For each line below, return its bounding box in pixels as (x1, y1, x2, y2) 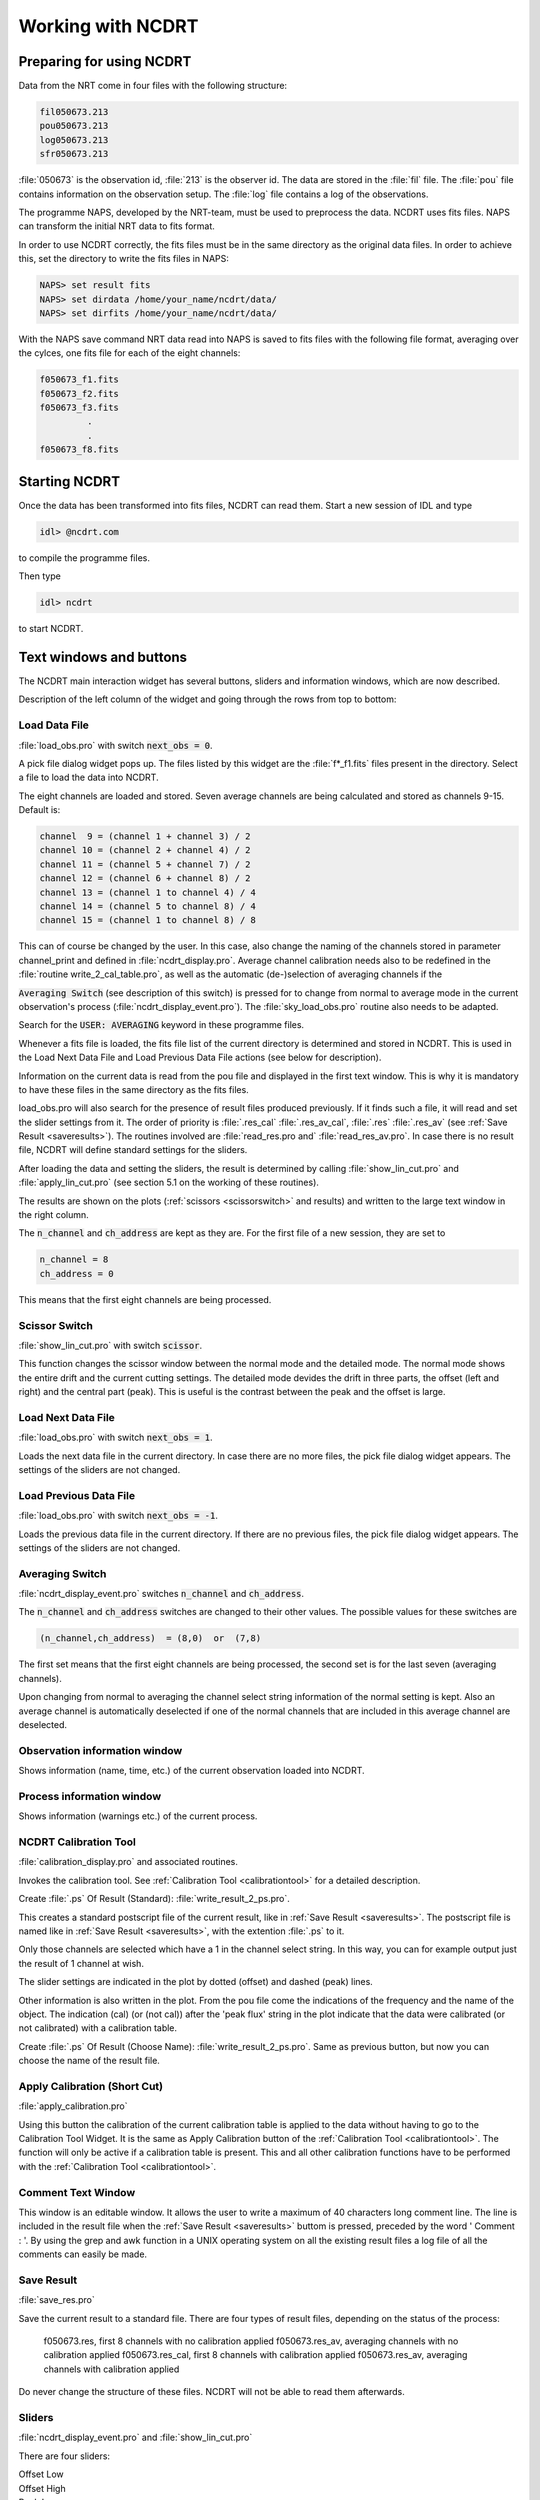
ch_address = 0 (39, 1268, 114, 1279)
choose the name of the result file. (18, 2055, 160, 2067)
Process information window (18, 1789, 162, 1803)
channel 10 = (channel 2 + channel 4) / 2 (39, 845, 251, 856)
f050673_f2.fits (39, 388, 120, 399)
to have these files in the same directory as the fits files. (18, 1083, 249, 1095)
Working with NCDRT (18, 15, 199, 37)
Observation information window (18, 1743, 183, 1757)
